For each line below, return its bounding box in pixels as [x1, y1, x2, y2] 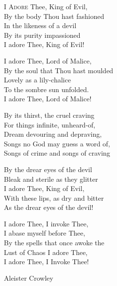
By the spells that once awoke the [4, 238, 104, 248]
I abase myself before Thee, [4, 228, 85, 238]
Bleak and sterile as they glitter [4, 174, 98, 184]
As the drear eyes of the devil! [4, 202, 94, 212]
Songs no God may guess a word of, [4, 138, 110, 148]
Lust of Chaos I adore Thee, [4, 247, 88, 257]
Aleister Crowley [4, 272, 53, 283]
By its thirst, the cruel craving [4, 110, 95, 120]
